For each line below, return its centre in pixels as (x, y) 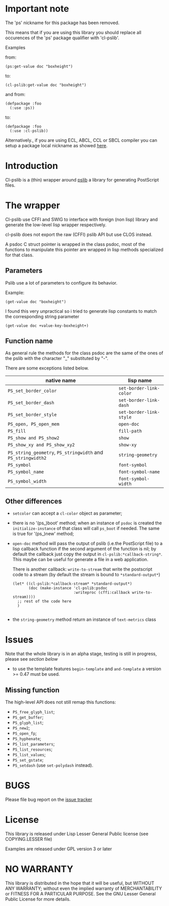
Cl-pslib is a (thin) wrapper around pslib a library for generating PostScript (82, 179)
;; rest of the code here (44, 601)
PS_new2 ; (21, 728)
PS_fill (17, 431)
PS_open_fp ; (24, 733)
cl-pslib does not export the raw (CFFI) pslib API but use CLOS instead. (79, 234)
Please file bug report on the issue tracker (49, 799)
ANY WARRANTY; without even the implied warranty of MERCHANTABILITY (84, 888)
